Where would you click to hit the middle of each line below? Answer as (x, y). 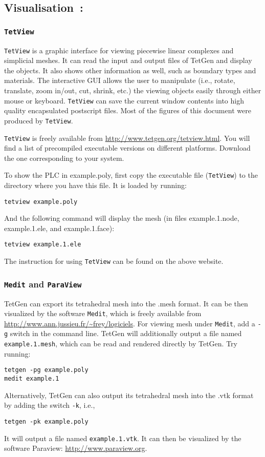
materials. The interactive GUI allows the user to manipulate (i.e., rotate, (120, 80)
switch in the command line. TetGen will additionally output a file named (126, 333)
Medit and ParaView (43, 284)
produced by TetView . (39, 120)
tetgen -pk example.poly (46, 421)
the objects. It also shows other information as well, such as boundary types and (130, 70)
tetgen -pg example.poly (46, 370)
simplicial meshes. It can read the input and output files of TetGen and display (128, 60)
